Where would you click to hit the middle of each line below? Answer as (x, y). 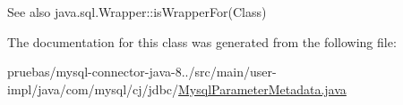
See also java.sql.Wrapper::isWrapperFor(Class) (137, 12)
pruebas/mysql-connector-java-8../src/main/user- (142, 72)
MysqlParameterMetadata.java (262, 89)
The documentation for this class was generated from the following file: (202, 41)
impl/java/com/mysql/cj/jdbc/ (93, 89)
